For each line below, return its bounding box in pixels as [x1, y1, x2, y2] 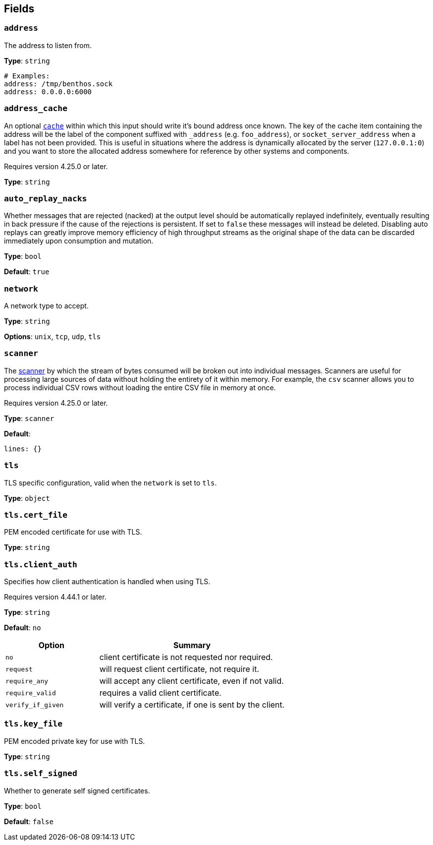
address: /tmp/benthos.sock [4, 79, 113, 88]
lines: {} [4, 444, 42, 453]
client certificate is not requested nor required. [99, 652, 273, 663]
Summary [173, 640, 211, 651]
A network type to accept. [4, 302, 89, 310]
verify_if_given [5, 701, 64, 709]
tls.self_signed [4, 769, 77, 779]
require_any [5, 677, 49, 685]
